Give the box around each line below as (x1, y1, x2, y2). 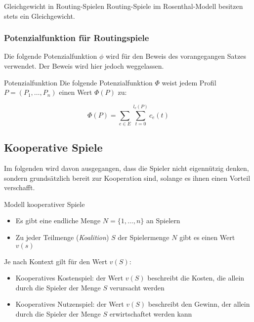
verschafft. (4, 182, 35, 193)
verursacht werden (109, 282, 165, 292)
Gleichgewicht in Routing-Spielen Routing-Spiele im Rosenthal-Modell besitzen (4, 1, 243, 11)
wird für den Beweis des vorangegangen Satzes (105, 51, 246, 61)
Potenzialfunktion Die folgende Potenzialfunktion (4, 77, 153, 87)
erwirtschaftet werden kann (109, 309, 192, 319)
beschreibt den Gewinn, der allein (148, 299, 250, 309)
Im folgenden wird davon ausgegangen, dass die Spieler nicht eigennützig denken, (4, 163, 249, 173)
